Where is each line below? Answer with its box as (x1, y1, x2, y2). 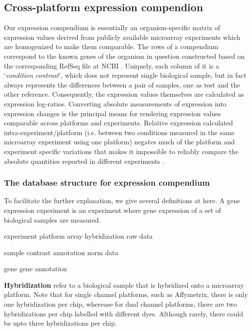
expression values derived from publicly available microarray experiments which (4, 32, 240, 42)
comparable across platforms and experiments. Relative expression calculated (4, 118, 233, 128)
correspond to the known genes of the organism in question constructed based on (4, 51, 245, 61)
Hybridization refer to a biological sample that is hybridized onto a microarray (4, 279, 244, 290)
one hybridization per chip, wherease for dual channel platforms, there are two (4, 299, 237, 309)
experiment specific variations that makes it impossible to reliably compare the (4, 146, 239, 156)
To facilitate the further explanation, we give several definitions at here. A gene (4, 195, 240, 206)
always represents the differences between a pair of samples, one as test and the (4, 79, 240, 89)
